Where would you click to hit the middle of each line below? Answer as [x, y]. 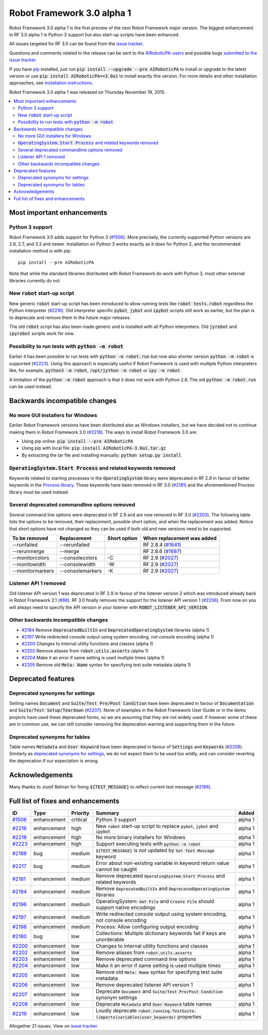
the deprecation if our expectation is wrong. [54, 761]
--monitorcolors [31, 558]
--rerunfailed [75, 545]
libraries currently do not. [35, 280]
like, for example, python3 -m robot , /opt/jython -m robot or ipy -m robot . [95, 371]
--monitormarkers [33, 571]
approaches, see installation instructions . [51, 83]
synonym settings [116, 997]
